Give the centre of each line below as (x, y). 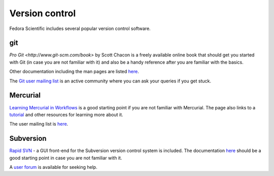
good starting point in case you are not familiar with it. (66, 158)
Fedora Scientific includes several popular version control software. (80, 28)
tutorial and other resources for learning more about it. (66, 114)
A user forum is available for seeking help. (53, 167)
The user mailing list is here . (39, 124)
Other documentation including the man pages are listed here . (74, 72)
